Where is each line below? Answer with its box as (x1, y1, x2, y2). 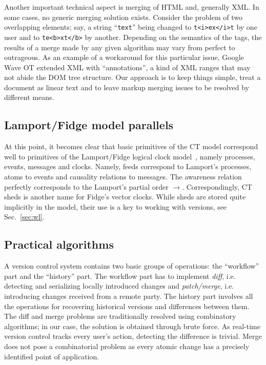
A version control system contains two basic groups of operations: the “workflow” (4, 260, 259, 271)
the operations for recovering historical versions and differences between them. (4, 300, 250, 311)
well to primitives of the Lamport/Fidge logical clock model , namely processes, (4, 151, 256, 161)
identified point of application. (4, 351, 99, 361)
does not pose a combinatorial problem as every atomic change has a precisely (4, 340, 250, 351)
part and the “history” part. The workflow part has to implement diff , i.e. (4, 270, 236, 281)
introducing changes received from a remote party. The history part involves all (4, 291, 253, 301)
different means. (4, 92, 54, 103)
